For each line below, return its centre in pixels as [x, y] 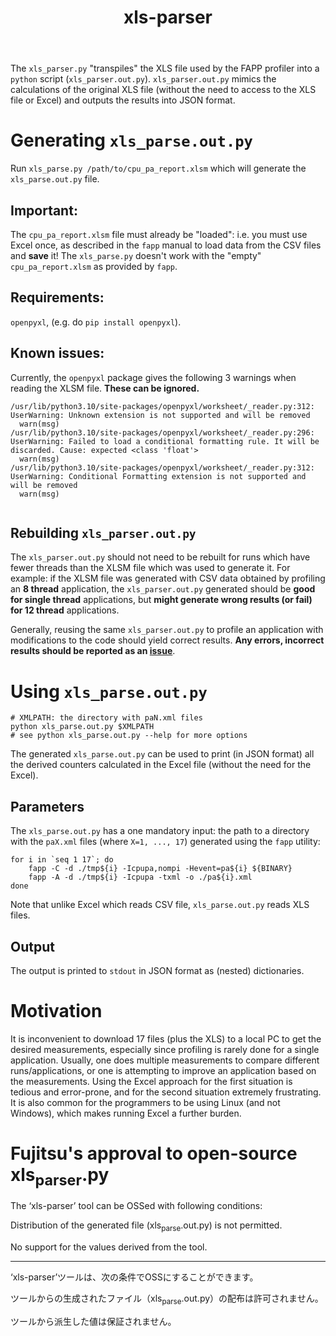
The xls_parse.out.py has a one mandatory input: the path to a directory [160, 831]
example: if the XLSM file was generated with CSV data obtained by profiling [168, 578]
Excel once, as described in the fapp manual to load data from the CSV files [166, 245]
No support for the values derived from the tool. [109, 1247]
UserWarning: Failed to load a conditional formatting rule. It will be [165, 441]
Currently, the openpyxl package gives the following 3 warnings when [153, 377]
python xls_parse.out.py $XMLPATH [82, 727]
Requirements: [57, 297]
